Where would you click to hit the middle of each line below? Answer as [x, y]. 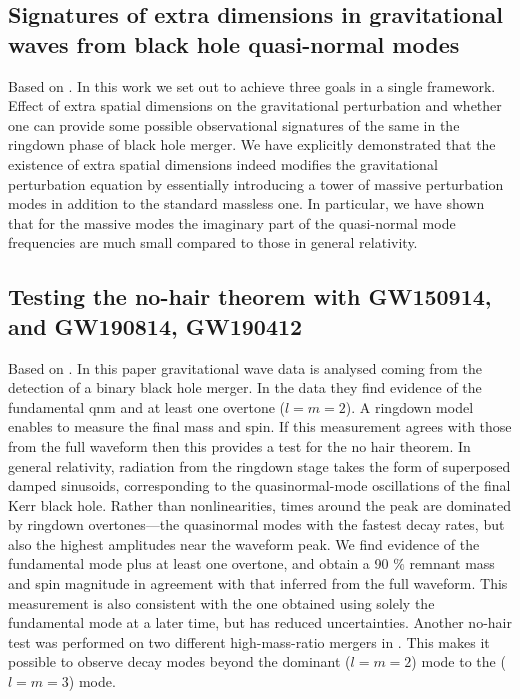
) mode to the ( [458, 661]
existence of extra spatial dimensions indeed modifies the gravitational [223, 163]
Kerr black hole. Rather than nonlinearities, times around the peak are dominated [260, 504]
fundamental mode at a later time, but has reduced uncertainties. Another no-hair [260, 622]
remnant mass [452, 563]
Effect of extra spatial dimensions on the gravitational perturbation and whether [255, 105]
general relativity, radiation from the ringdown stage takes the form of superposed [259, 465]
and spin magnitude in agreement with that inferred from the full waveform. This [258, 583]
